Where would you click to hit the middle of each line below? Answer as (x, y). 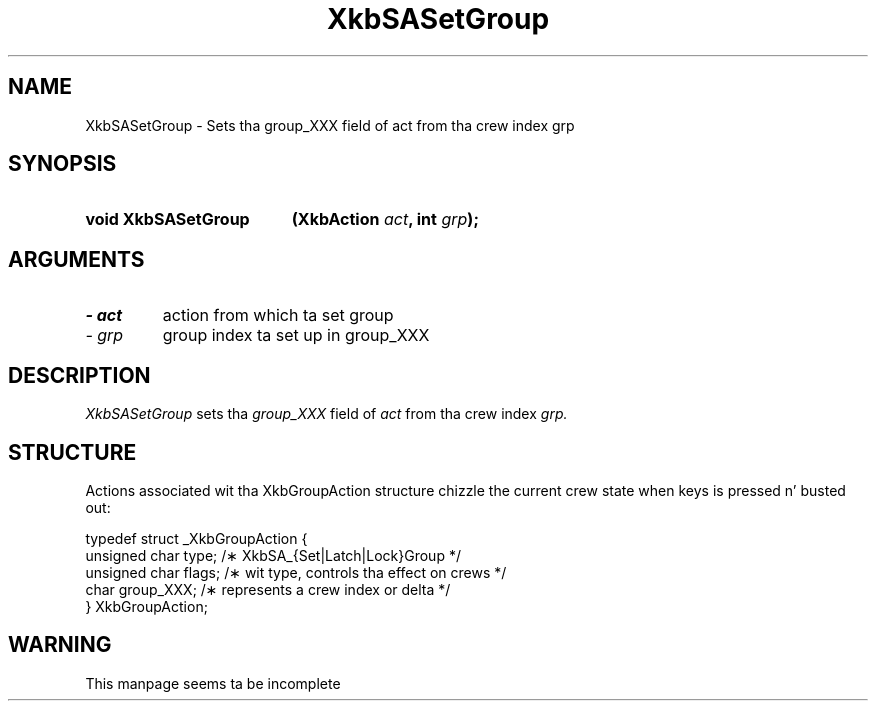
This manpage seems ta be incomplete (213, 683)
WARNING (60, 645)
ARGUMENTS (76, 259)
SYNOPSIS (62, 164)
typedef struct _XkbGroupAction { (196, 538)
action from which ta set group (278, 315)
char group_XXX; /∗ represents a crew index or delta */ (268, 589)
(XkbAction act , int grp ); (385, 219)
